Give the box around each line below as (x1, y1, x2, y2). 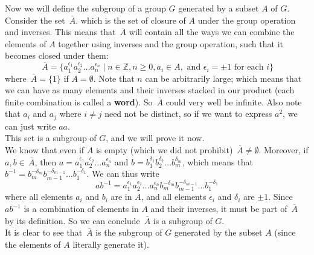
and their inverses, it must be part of (150, 202, 287, 215)
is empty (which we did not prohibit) (95, 144, 233, 156)
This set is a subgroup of (5, 131, 97, 144)
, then (34, 155, 57, 168)
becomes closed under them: (5, 49, 109, 62)
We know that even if (5, 144, 85, 156)
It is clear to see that (5, 226, 83, 239)
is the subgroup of (95, 226, 162, 239)
